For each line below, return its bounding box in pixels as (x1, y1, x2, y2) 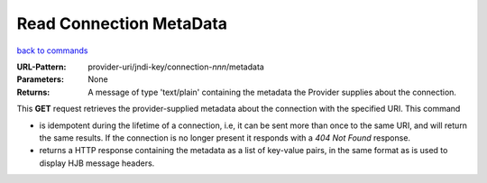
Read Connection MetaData (16, 14, 228, 33)
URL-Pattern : (16, 61, 67, 72)
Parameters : (16, 74, 65, 85)
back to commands (16, 45, 88, 56)
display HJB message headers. (39, 158, 155, 169)
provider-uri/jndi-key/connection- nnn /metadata (87, 61, 265, 72)
